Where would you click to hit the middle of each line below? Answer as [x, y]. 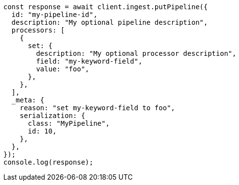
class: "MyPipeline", [69, 123]
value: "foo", [63, 69]
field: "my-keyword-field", [89, 61]
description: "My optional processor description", [136, 53]
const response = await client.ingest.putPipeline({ [106, 7]
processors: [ [38, 30]
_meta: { [28, 100]
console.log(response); [48, 162]
